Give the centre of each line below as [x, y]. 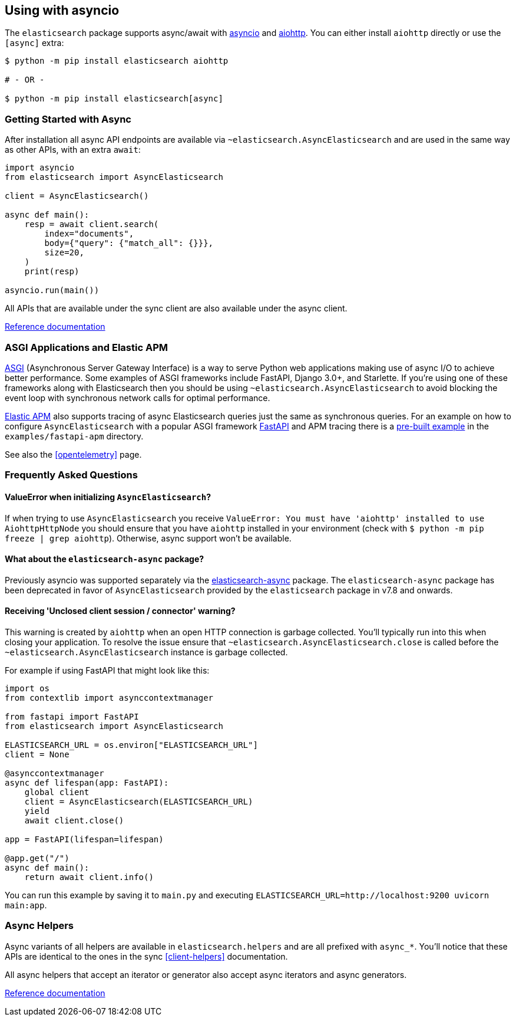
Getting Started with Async [68, 119]
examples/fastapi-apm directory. [74, 436]
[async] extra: [34, 43]
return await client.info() [89, 877]
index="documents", [89, 234]
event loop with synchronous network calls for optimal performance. [138, 398]
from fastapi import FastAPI [72, 716]
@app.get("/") [37, 858]
